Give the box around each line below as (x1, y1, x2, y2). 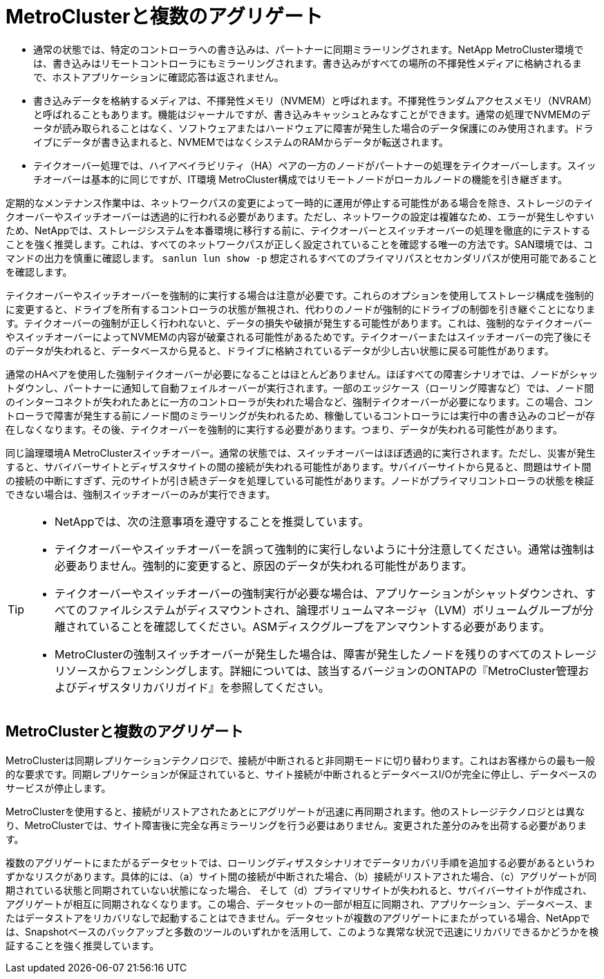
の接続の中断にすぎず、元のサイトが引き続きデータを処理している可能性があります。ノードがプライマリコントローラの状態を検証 (6, 474, 594, 486)
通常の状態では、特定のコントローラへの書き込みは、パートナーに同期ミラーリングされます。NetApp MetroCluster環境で (33, 43, 584, 55)
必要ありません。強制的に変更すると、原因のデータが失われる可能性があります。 (55, 558, 473, 573)
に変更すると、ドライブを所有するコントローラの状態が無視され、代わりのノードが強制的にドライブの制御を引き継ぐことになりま (6, 303, 596, 315)
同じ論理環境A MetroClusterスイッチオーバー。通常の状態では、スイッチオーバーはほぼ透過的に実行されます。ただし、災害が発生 (6, 446, 596, 459)
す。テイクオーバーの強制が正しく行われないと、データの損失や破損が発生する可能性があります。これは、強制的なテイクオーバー (6, 316, 593, 329)
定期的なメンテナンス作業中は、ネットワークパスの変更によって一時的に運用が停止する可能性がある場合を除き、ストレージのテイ (6, 196, 594, 209)
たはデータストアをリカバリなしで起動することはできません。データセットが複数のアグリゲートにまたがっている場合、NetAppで (6, 911, 590, 924)
